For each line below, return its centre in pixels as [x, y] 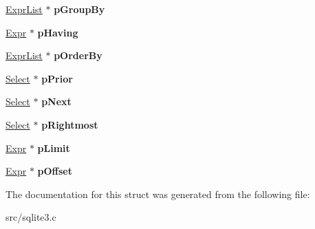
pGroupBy [79, 9]
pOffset [55, 171]
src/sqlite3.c [31, 217]
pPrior [57, 78]
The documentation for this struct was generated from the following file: [158, 194]
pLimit [54, 148]
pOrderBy [78, 55]
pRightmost [70, 124]
